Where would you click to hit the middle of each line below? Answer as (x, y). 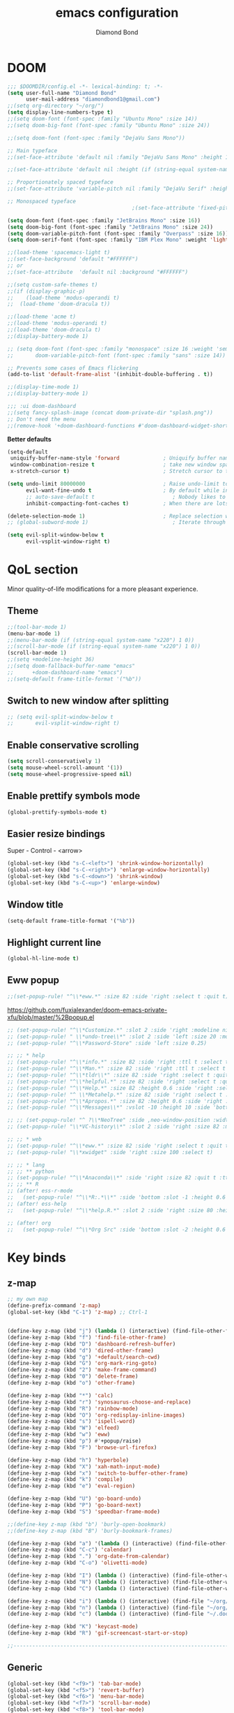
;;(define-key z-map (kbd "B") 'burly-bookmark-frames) (90, 1531)
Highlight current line (54, 942)
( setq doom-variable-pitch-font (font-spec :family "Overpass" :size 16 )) (118, 233)
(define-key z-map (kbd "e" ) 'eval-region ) (71, 1486)
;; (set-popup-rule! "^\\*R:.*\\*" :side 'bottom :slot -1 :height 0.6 (117, 1197)
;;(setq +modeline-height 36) (51, 659)
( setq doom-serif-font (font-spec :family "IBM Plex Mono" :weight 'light (118, 240)
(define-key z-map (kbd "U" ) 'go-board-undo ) (74, 1499)
